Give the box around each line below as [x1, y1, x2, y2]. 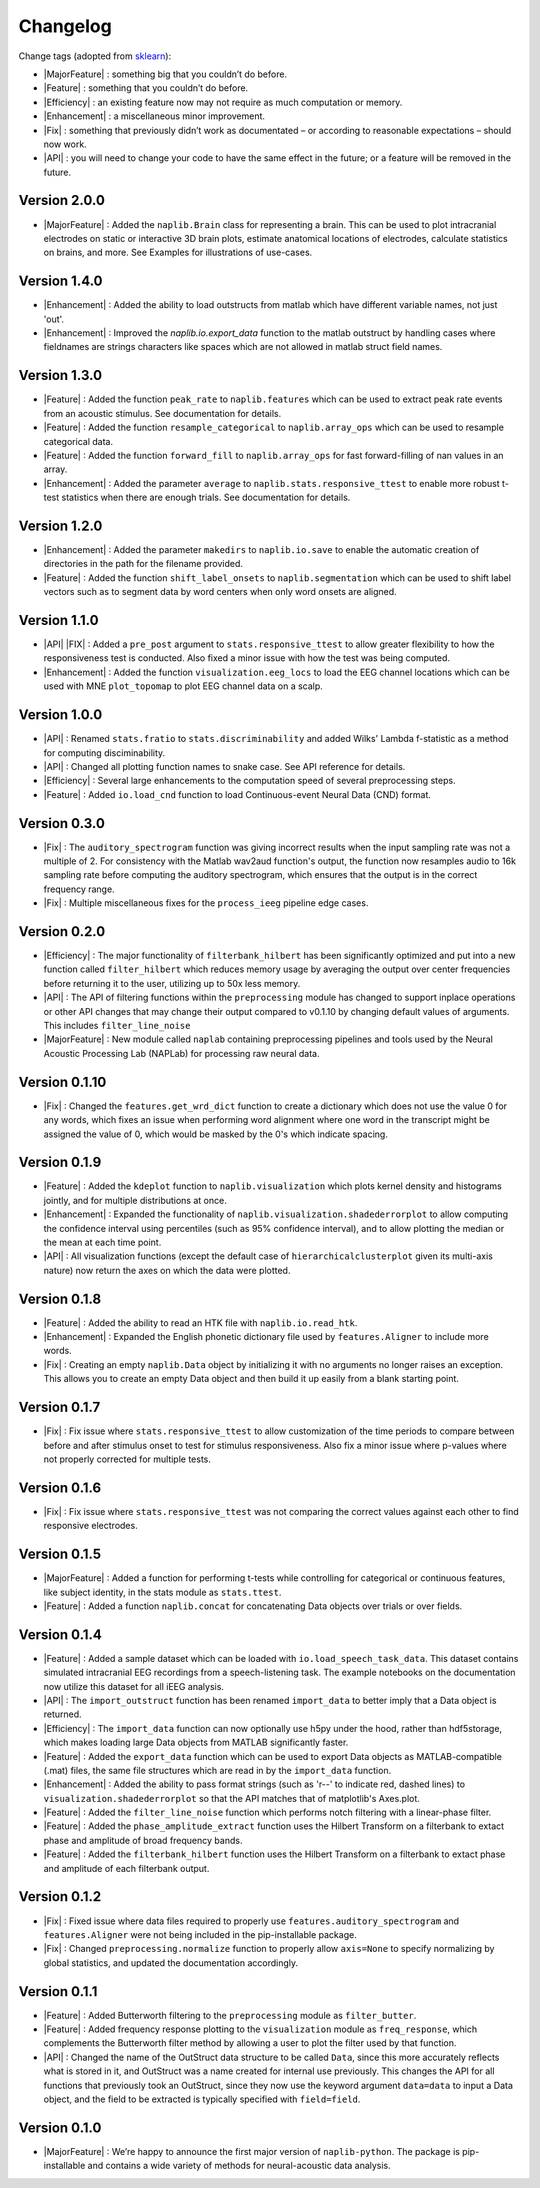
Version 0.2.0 [18, 923, 106, 940]
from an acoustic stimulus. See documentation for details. [43, 407, 282, 419]
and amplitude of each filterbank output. [43, 1862, 210, 1874]
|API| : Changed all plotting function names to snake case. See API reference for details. [43, 760, 406, 772]
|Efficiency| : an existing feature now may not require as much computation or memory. [43, 96, 403, 108]
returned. [43, 1708, 82, 1720]
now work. [43, 138, 87, 150]
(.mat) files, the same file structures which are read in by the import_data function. [43, 1764, 392, 1776]
